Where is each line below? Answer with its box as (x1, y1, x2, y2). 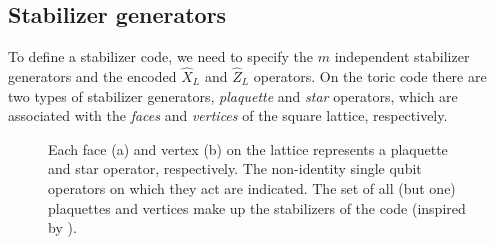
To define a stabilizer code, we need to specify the (8, 46, 314, 67)
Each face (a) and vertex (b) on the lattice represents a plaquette (48, 138, 448, 159)
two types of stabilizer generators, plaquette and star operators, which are (8, 85, 458, 106)
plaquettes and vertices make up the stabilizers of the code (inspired (48, 197, 466, 218)
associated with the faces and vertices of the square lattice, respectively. (8, 105, 448, 126)
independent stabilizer (334, 46, 470, 67)
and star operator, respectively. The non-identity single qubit (48, 158, 422, 179)
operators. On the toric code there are (253, 66, 487, 87)
